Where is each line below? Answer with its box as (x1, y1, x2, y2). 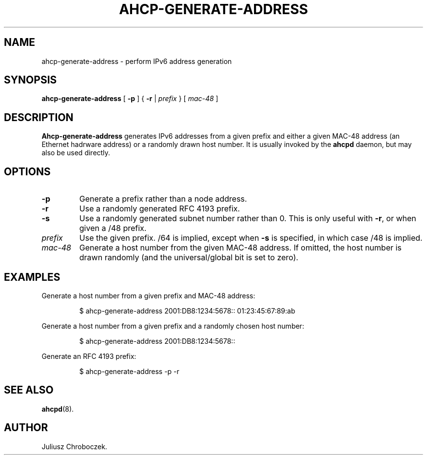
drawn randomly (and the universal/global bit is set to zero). (79, 252, 298, 263)
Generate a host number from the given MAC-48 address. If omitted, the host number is (79, 243, 402, 253)
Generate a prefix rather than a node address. (79, 194, 247, 204)
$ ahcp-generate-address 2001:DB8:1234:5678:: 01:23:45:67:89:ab (79, 306, 295, 315)
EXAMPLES (4, 271, 60, 283)
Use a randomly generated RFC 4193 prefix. (79, 204, 240, 214)
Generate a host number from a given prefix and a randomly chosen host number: (41, 321, 304, 330)
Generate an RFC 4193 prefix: (41, 352, 136, 360)
